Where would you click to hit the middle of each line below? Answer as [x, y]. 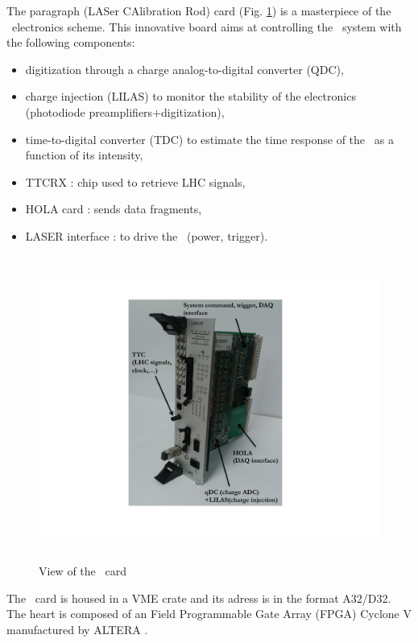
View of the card [83, 571]
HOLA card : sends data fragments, [114, 209]
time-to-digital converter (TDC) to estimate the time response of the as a [209, 139]
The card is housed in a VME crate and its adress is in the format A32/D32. [199, 598]
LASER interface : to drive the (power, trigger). [147, 235]
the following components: [71, 42]
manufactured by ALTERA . [77, 629]
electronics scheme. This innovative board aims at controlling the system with [207, 26]
